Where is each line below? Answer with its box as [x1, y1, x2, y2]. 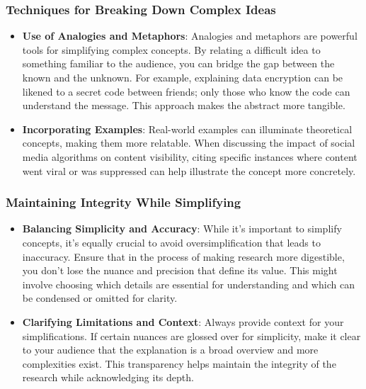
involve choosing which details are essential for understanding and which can [22, 276, 355, 291]
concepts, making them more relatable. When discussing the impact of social [22, 135, 355, 150]
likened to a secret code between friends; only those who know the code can [22, 84, 350, 98]
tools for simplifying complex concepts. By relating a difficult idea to [22, 42, 321, 57]
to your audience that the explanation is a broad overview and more [22, 342, 319, 357]
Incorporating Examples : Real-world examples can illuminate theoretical [22, 121, 353, 136]
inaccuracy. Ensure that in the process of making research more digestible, [22, 249, 345, 264]
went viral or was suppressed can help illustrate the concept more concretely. [22, 163, 356, 178]
